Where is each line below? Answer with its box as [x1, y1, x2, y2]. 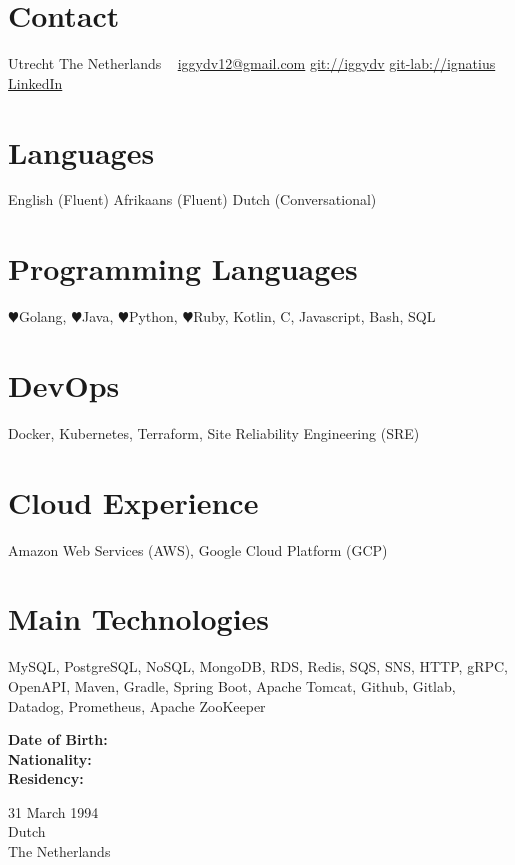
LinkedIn [8, 72, 63, 93]
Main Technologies [8, 598, 270, 639]
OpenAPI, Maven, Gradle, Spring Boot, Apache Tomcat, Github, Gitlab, [8, 675, 456, 696]
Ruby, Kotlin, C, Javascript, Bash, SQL [193, 306, 436, 327]
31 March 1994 [8, 801, 99, 822]
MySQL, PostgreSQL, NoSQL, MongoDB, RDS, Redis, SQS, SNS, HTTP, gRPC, [8, 656, 508, 677]
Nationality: [8, 748, 92, 769]
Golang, [18, 306, 67, 327]
